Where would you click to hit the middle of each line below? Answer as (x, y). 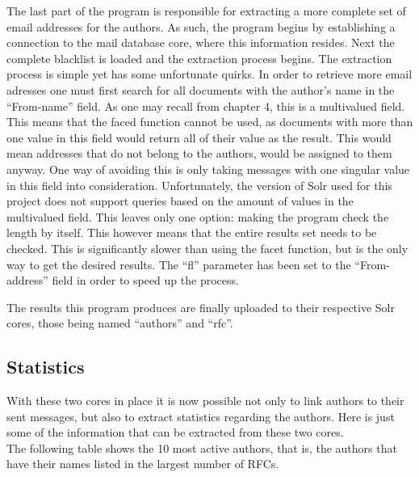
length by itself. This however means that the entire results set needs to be (192, 232)
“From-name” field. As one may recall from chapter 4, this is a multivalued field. (206, 106)
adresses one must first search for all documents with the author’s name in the (201, 89)
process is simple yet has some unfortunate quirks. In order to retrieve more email (209, 74)
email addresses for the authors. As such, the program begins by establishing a (201, 26)
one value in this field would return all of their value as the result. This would (199, 137)
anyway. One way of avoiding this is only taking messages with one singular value (208, 169)
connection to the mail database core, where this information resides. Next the (201, 42)
